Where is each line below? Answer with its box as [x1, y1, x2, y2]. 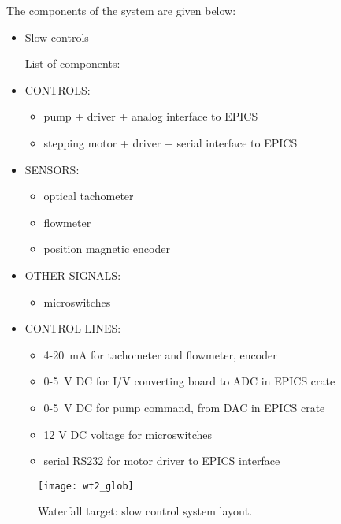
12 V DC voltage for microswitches [43, 426, 213, 442]
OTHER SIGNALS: [24, 266, 121, 283]
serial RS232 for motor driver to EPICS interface [43, 452, 280, 469]
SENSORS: [24, 161, 80, 177]
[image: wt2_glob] [38, 480, 134, 492]
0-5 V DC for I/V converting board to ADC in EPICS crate [43, 373, 335, 389]
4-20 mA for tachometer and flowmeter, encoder [43, 346, 277, 362]
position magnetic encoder [43, 240, 170, 257]
